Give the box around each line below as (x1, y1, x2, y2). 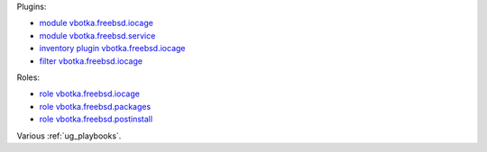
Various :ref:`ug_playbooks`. (16, 130, 122, 141)
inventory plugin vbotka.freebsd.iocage (39, 43, 186, 54)
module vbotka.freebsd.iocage (39, 18, 153, 29)
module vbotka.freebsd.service (39, 30, 156, 40)
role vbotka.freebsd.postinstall (39, 113, 153, 125)
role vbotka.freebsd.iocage (39, 88, 140, 99)
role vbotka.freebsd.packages (39, 101, 152, 112)
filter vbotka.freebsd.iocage (39, 55, 143, 67)
